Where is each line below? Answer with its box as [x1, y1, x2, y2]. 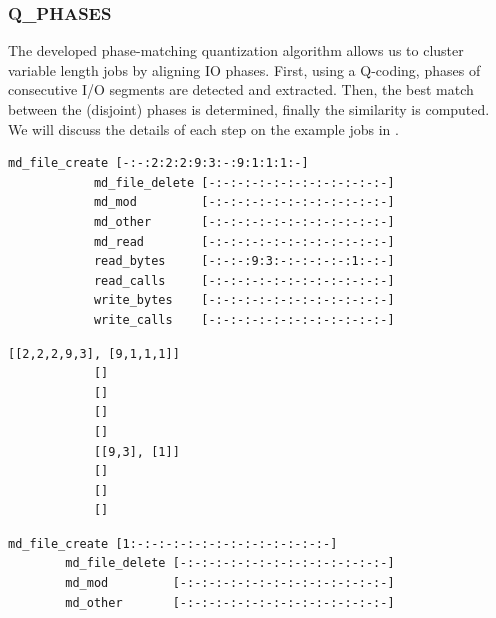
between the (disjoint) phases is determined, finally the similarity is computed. [8, 99, 490, 119]
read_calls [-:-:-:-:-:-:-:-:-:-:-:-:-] [93, 273, 395, 288]
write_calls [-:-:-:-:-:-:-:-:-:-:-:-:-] [93, 312, 395, 327]
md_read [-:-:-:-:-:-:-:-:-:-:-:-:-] [93, 234, 395, 249]
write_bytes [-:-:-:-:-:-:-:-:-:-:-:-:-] [93, 293, 395, 308]
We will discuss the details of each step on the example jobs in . [8, 118, 399, 139]
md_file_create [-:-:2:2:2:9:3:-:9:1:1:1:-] [8, 156, 309, 171]
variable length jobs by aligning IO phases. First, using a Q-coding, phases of [8, 59, 481, 80]
